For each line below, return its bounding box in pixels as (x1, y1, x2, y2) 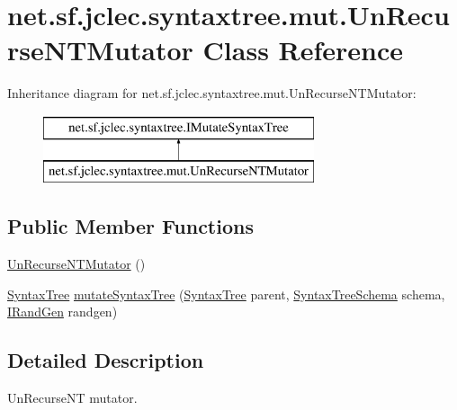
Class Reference (202, 31, 404, 68)
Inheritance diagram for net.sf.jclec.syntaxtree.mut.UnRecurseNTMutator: (7, 84, 417, 102)
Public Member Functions (7, 212, 254, 240)
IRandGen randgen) (7, 302, 118, 321)
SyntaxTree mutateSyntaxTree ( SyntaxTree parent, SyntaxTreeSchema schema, (7, 284, 445, 303)
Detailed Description (7, 346, 204, 374)
